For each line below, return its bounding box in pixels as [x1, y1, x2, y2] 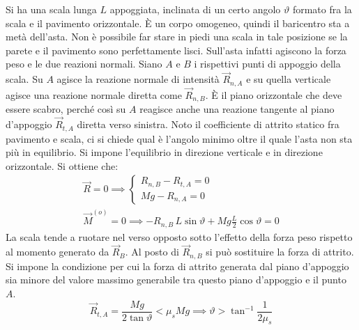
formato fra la [292, 2, 352, 16]
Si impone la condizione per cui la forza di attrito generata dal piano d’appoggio [6, 258, 349, 273]
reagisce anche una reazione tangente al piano [139, 102, 335, 116]
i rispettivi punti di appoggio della [194, 56, 341, 71]
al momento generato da [6, 244, 109, 259]
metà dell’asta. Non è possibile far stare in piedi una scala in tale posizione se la [6, 29, 348, 44]
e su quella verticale [246, 72, 331, 86]
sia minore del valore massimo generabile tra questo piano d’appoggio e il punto [6, 272, 346, 287]
